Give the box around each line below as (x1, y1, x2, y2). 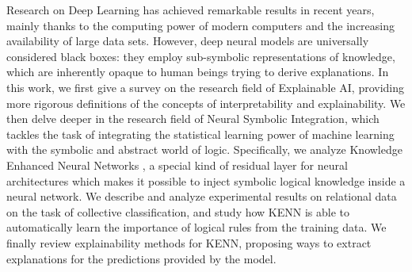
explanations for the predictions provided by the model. (6, 250, 277, 266)
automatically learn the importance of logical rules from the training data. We (6, 219, 387, 236)
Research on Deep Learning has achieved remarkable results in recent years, (6, 2, 375, 17)
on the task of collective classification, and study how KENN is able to (6, 203, 350, 220)
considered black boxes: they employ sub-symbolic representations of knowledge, (6, 48, 395, 64)
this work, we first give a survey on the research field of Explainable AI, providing (6, 79, 405, 95)
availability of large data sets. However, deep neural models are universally (6, 33, 369, 49)
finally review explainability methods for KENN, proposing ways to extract (6, 234, 372, 251)
